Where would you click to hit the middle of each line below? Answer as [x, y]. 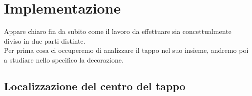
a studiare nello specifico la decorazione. [64, 59]
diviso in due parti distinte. [45, 40]
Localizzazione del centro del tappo [95, 86]
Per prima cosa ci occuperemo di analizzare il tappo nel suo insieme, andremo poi [126, 50]
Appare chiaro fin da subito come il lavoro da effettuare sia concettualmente [118, 31]
